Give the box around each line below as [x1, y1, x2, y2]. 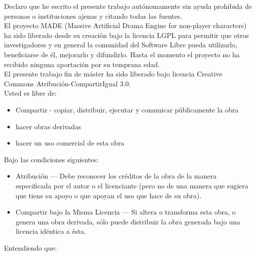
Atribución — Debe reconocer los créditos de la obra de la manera [15, 171, 216, 181]
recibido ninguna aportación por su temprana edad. [4, 59, 160, 69]
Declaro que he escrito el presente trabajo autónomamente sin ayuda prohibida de [4, 1, 252, 11]
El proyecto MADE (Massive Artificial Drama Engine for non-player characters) [4, 20, 247, 31]
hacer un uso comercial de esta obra [15, 138, 125, 148]
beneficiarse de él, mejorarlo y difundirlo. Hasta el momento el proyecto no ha [4, 49, 240, 59]
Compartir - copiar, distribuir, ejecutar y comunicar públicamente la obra [15, 104, 239, 114]
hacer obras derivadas [15, 121, 81, 131]
